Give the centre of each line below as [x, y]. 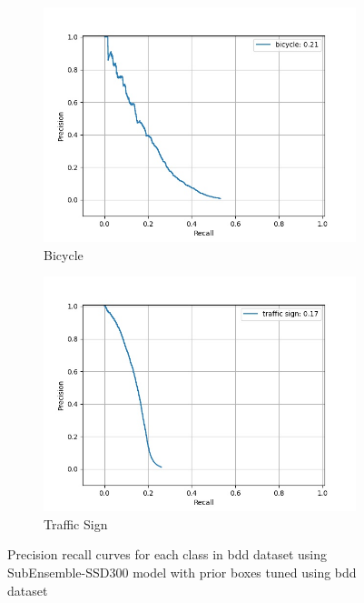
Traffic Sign [76, 523]
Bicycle [64, 254]
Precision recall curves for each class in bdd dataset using [167, 554]
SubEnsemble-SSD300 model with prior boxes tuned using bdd [182, 572]
